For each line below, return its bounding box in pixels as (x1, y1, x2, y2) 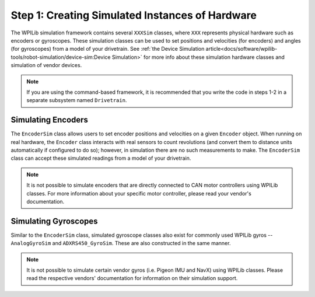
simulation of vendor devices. (10, 62, 82, 69)
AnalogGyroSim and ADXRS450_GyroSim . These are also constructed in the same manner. (10, 240, 231, 247)
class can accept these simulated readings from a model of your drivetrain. (10, 155, 191, 162)
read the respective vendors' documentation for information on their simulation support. (26, 275, 238, 282)
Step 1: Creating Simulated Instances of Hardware (10, 9, 257, 22)
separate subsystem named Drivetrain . (26, 97, 127, 104)
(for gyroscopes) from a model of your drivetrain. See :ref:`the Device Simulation (10, 46, 205, 53)
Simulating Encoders (10, 115, 89, 125)
